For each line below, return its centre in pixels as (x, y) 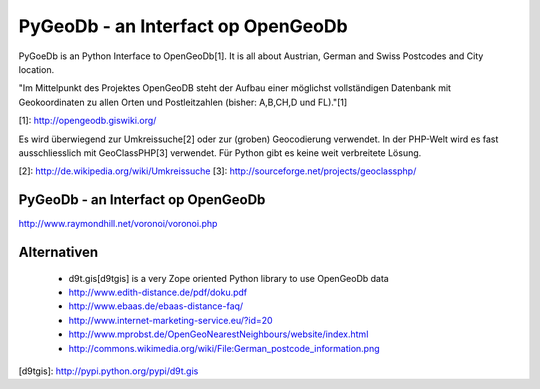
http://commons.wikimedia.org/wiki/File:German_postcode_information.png (224, 348)
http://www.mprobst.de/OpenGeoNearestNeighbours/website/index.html (218, 334)
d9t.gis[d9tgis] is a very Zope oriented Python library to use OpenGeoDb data (228, 278)
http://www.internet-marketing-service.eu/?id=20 (171, 320)
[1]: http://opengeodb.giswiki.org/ (87, 121)
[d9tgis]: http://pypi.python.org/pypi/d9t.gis (108, 371)
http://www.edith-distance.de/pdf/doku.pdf (158, 292)
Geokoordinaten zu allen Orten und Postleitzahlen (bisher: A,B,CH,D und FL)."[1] (183, 102)
